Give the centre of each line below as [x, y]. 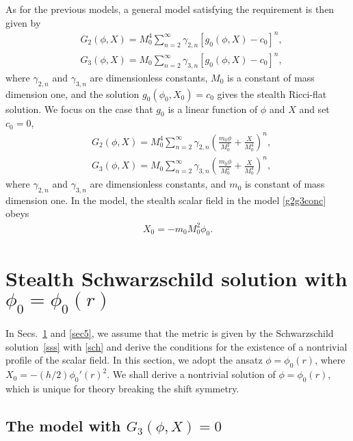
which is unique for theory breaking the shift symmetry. [122, 388]
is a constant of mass [271, 77]
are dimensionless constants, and [158, 184]
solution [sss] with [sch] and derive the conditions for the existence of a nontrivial [176, 346]
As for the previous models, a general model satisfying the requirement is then [170, 9]
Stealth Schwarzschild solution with [176, 278]
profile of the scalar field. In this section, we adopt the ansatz [134, 360]
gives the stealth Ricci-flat [272, 93]
